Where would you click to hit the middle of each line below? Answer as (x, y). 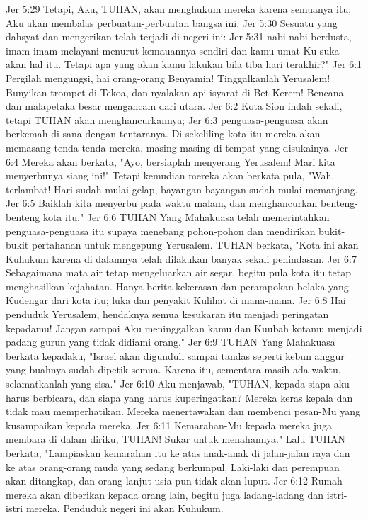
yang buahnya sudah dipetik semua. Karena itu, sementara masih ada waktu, (173, 369)
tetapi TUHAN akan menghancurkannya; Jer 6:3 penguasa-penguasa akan (167, 119)
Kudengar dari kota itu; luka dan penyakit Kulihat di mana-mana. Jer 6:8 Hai (176, 300)
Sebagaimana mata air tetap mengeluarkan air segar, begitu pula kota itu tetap (178, 272)
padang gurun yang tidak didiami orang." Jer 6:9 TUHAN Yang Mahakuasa (171, 342)
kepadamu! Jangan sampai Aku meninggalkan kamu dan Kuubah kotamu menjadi (184, 328)
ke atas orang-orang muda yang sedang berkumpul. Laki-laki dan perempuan (173, 467)
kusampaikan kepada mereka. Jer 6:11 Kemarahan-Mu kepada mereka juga (169, 425)
